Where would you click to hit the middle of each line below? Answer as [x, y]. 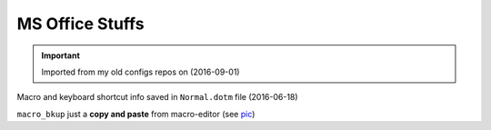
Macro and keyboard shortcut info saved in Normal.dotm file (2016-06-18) [158, 97]
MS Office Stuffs [80, 24]
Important [61, 55]
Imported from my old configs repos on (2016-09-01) [140, 72]
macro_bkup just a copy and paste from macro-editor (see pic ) [136, 114]
